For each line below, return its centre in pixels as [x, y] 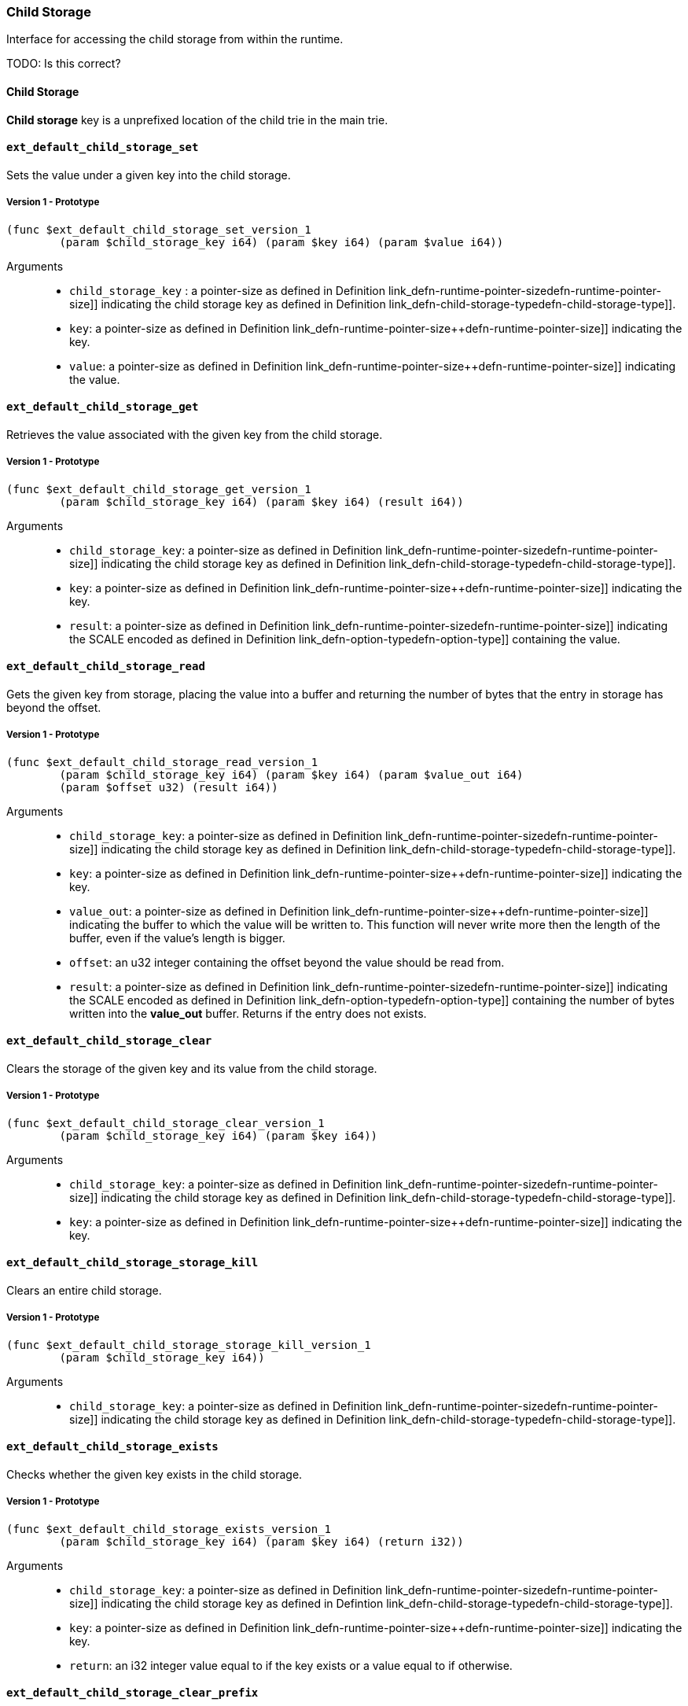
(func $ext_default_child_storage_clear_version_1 [166, 1123]
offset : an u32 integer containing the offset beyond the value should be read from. [287, 962]
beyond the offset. [54, 707]
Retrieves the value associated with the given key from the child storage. [195, 434]
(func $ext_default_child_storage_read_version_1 [162, 762]
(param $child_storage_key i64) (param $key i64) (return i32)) [261, 1541]
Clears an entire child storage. [84, 1290]
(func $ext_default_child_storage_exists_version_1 [169, 1529]
